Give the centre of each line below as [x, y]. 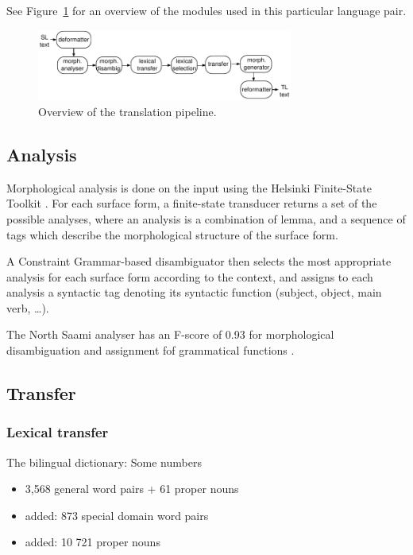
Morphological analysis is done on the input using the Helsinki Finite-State [189, 187]
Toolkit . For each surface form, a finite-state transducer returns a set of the [192, 203]
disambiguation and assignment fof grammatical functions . [151, 350]
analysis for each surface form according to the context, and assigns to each [190, 276]
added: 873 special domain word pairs [117, 515]
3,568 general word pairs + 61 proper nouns [132, 489]
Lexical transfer [58, 432]
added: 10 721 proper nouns [93, 542]
